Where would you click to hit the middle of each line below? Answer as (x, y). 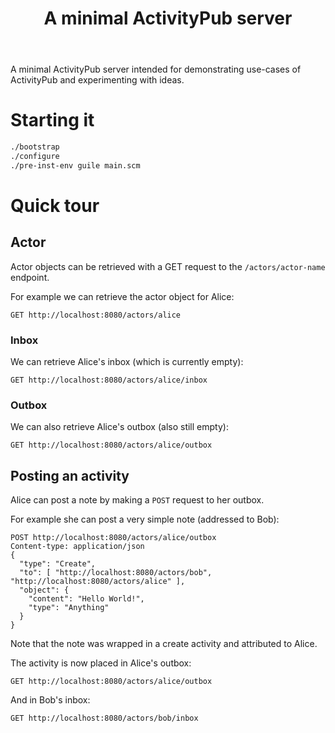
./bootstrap (35, 147)
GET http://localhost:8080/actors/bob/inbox (104, 718)
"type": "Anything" (69, 608)
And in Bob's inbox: (50, 700)
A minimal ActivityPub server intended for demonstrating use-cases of (156, 69)
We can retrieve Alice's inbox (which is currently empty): (127, 362)
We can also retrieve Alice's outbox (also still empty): (119, 427)
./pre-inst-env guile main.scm (75, 165)
